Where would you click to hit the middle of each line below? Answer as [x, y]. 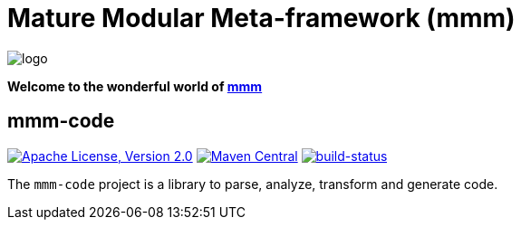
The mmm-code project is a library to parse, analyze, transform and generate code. [253, 184]
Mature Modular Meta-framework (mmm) [261, 18]
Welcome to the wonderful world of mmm [135, 86]
